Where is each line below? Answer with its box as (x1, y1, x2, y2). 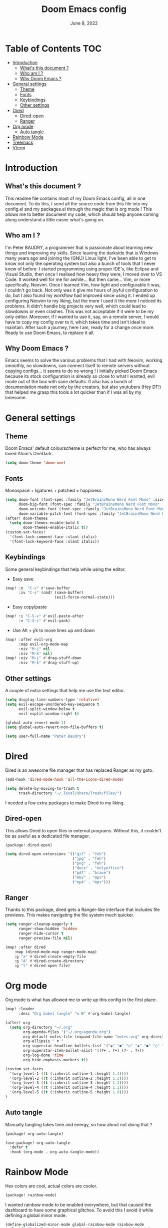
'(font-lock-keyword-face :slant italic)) (9, 539, 99, 544)
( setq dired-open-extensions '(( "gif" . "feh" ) (5, 851, 106, 857)
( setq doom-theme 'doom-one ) (5, 460, 66, 465)
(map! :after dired (5, 945, 46, 950)
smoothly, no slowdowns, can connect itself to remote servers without (5, 363, 150, 369)
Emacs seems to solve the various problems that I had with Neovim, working (5, 357, 162, 364)
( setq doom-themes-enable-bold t (9, 520, 79, 525)
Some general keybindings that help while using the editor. (5, 566, 126, 572)
